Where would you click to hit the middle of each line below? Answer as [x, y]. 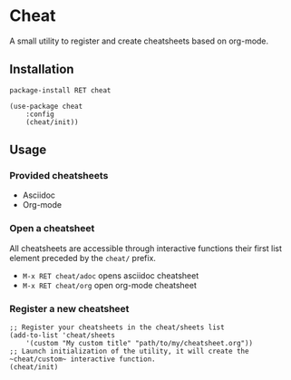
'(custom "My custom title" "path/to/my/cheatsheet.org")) [140, 344]
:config [40, 114]
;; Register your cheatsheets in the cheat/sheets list [117, 327]
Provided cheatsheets [59, 176]
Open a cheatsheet [52, 229]
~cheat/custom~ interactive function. [82, 359]
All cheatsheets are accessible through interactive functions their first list [146, 248]
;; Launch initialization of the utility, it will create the [129, 351]
